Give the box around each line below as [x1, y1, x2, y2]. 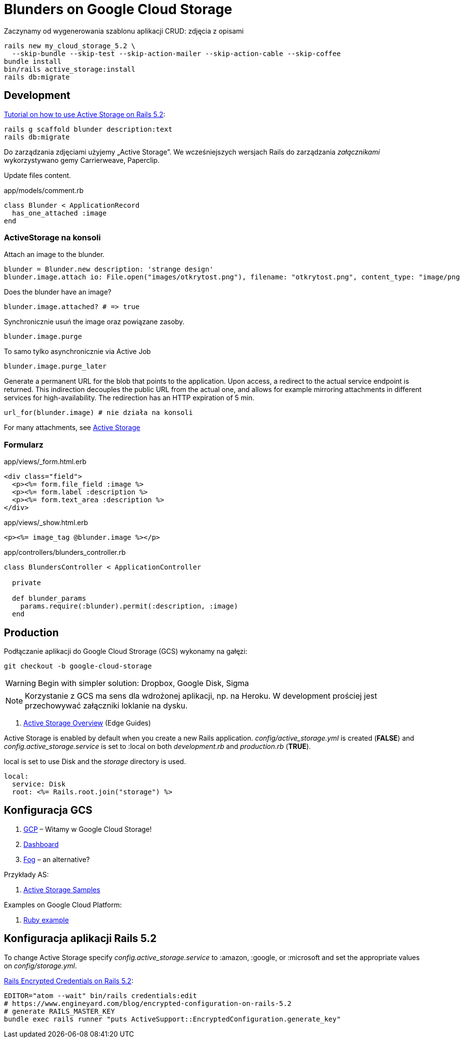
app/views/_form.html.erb [4, 457, 87, 466]
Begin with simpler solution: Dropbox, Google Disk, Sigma [38, 678, 249, 688]
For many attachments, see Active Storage [4, 423, 140, 432]
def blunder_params [12, 594, 86, 603]
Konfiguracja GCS [4, 804, 93, 817]
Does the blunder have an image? [4, 288, 112, 296]
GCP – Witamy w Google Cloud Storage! [23, 825, 152, 833]
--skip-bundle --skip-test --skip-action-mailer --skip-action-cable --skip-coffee [12, 49, 341, 58]
